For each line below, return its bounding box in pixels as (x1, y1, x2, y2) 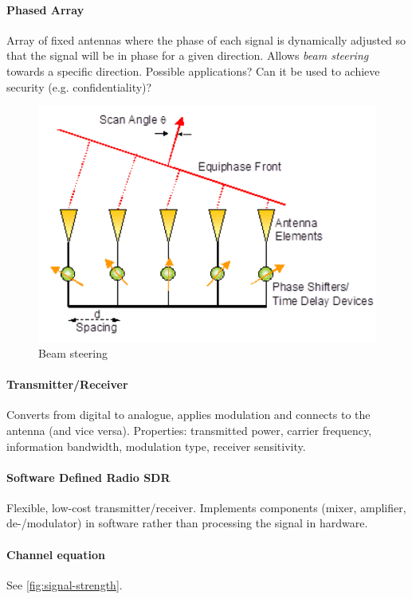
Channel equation (6, 546, 105, 562)
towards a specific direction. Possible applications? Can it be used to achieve (6, 62, 380, 79)
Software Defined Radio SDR (6, 468, 171, 485)
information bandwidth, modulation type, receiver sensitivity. (6, 437, 306, 454)
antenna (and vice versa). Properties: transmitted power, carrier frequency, (6, 421, 372, 438)
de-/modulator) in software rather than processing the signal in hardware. (6, 515, 368, 531)
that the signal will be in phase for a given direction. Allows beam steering (6, 47, 369, 64)
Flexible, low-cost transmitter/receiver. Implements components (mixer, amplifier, (6, 499, 406, 515)
